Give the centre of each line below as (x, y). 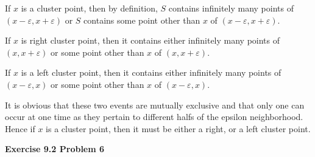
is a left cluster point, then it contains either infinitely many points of (151, 72)
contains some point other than (142, 20)
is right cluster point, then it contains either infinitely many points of (150, 40)
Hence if (20, 128)
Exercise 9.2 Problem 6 (55, 149)
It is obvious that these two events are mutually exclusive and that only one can (155, 105)
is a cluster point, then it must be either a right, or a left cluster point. (178, 128)
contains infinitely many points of (231, 8)
